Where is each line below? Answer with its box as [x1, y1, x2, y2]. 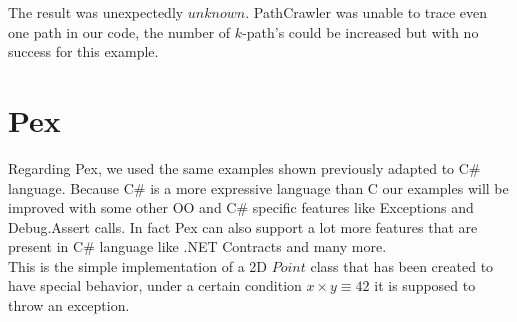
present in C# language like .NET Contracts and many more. [8, 236, 387, 257]
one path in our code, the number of [8, 21, 231, 42]
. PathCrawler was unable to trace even [245, 2, 488, 22]
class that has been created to [310, 255, 494, 276]
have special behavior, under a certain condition [8, 275, 302, 296]
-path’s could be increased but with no [242, 21, 479, 42]
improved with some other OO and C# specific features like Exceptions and [8, 197, 474, 218]
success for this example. [8, 41, 159, 62]
